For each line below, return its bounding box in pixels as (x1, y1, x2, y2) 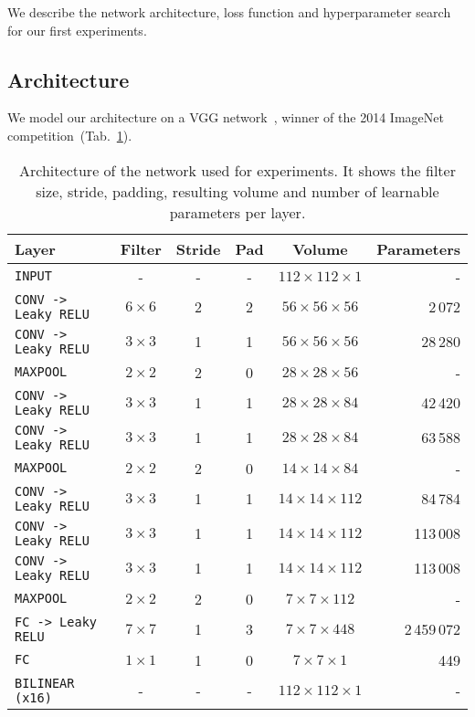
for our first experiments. (7, 20, 147, 39)
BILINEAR (15, 675, 75, 691)
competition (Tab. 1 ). (7, 125, 132, 144)
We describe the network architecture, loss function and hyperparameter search (7, 3, 451, 21)
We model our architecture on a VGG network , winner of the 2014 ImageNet (7, 108, 444, 127)
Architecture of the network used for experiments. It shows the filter (19, 159, 456, 181)
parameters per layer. (169, 201, 306, 223)
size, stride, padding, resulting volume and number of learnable (36, 180, 439, 202)
